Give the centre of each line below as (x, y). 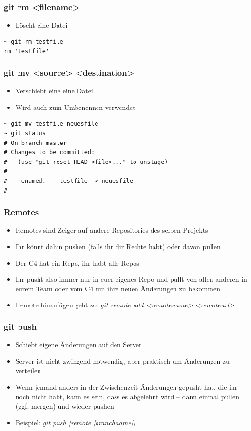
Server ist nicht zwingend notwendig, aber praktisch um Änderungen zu (122, 361)
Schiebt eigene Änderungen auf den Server (78, 345)
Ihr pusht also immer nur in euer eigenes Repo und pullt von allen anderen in (131, 279)
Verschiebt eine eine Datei (54, 91)
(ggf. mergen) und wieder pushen (65, 406)
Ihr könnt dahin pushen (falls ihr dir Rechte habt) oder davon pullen (118, 246)
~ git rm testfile (34, 42)
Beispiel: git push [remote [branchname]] (75, 422)
